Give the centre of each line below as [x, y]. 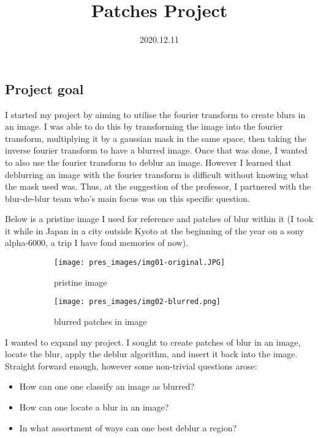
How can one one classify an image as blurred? [107, 386]
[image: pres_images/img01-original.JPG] [140, 263]
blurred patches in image [100, 321]
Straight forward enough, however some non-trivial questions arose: [131, 366]
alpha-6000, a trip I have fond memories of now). [97, 243]
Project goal [44, 88]
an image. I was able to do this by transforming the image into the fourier [144, 126]
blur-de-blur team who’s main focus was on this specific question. [127, 198]
